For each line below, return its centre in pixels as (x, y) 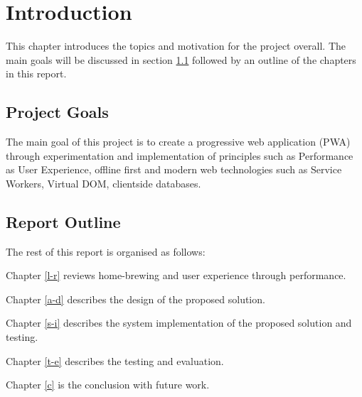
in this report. (36, 74)
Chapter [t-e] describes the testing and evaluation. (115, 360)
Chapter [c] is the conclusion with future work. (108, 385)
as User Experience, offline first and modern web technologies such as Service (174, 169)
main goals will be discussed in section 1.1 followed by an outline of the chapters (181, 59)
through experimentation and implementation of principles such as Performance (180, 155)
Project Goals (57, 112)
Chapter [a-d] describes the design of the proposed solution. (135, 299)
